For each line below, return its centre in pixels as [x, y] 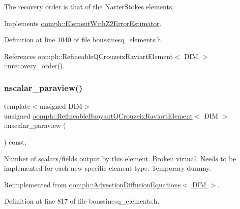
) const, [15, 141]
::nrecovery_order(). [34, 66]
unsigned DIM [61, 106]
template [17, 106]
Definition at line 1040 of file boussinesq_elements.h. [84, 40]
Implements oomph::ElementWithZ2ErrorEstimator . [83, 23]
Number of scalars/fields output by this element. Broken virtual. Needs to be [120, 158]
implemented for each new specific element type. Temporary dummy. [107, 168]
